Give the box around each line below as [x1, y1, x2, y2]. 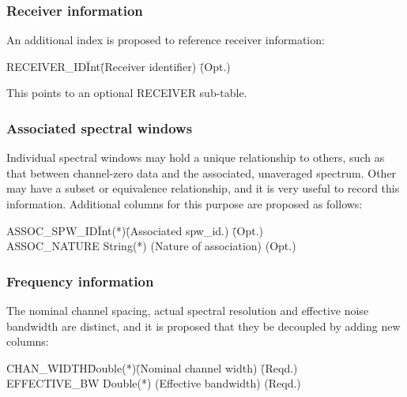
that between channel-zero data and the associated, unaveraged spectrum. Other [6, 164, 397, 181]
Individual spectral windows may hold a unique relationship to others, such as [6, 149, 385, 166]
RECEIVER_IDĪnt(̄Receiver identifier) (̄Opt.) [6, 58, 231, 74]
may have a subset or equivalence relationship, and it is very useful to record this [6, 180, 400, 197]
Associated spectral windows [6, 118, 193, 137]
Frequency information [6, 271, 154, 290]
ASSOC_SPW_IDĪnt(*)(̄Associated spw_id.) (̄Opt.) [6, 222, 263, 238]
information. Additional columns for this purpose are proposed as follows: [6, 196, 363, 212]
